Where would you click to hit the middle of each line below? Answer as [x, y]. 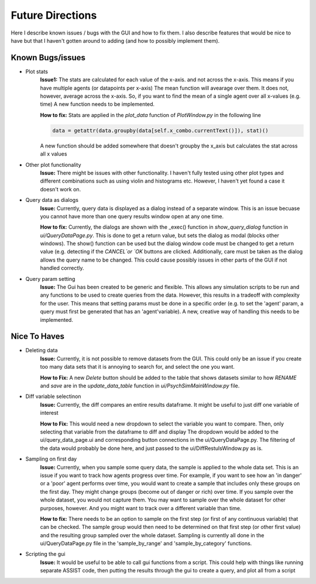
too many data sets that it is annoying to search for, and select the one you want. [138, 367]
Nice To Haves [37, 336]
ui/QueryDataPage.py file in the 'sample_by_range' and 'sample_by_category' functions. [146, 544]
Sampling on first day [51, 459]
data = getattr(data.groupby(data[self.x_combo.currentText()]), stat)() [160, 130]
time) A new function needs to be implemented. [97, 104]
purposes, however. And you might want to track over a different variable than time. [141, 508]
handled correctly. [62, 268]
